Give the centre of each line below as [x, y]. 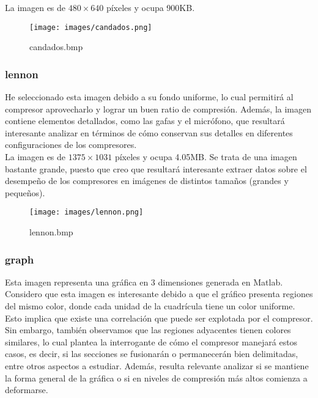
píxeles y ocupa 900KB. [150, 7]
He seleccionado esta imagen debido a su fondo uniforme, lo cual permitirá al [149, 97]
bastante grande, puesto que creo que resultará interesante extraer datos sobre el [156, 168]
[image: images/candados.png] [91, 27]
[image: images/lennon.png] [87, 212]
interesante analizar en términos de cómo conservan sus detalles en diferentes [149, 132]
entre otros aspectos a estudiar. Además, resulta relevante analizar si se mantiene [157, 366]
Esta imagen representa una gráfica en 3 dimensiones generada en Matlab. [144, 282]
